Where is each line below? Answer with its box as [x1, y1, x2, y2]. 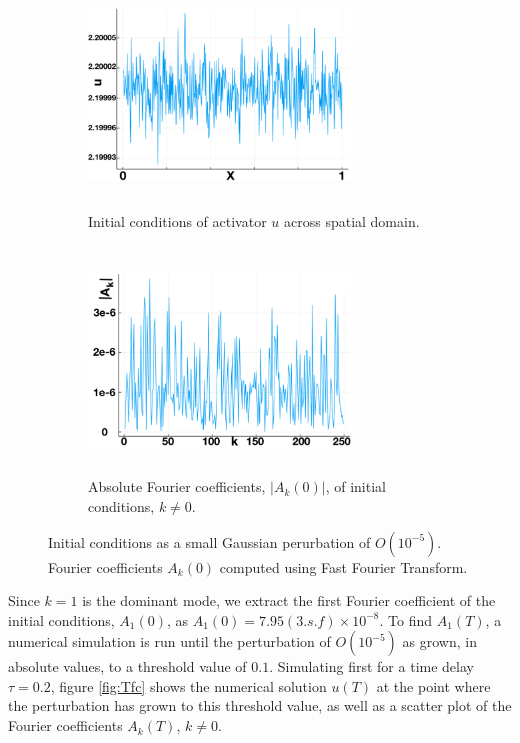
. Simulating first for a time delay [269, 656, 474, 677]
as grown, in [402, 631, 477, 652]
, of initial [325, 476, 386, 497]
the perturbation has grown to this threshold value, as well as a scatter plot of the [8, 695, 512, 716]
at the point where [376, 675, 491, 696]
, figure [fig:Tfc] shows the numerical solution [50, 675, 327, 696]
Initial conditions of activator [88, 211, 267, 232]
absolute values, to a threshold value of [8, 656, 247, 677]
